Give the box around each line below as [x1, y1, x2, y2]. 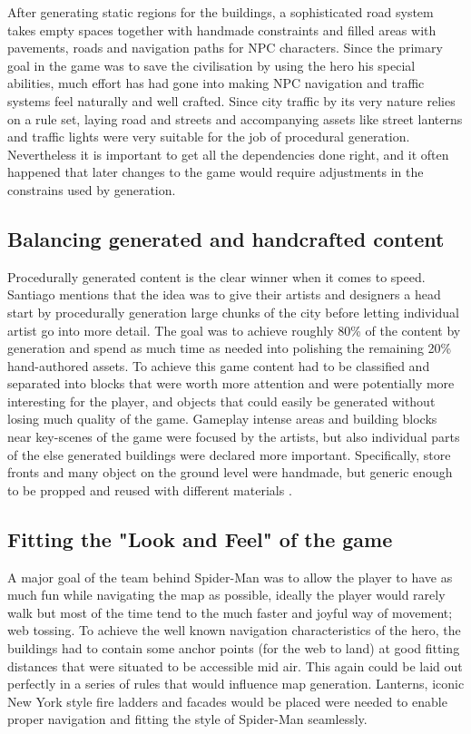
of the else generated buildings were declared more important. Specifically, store [7, 445, 451, 464]
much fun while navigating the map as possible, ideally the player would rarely [7, 585, 446, 604]
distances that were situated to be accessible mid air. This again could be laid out [7, 656, 463, 675]
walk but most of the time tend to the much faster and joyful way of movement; [7, 602, 453, 621]
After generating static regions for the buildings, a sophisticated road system [7, 3, 434, 21]
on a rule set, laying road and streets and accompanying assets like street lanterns [7, 109, 463, 128]
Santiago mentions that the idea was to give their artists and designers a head [7, 285, 441, 304]
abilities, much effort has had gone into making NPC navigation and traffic [7, 73, 425, 93]
